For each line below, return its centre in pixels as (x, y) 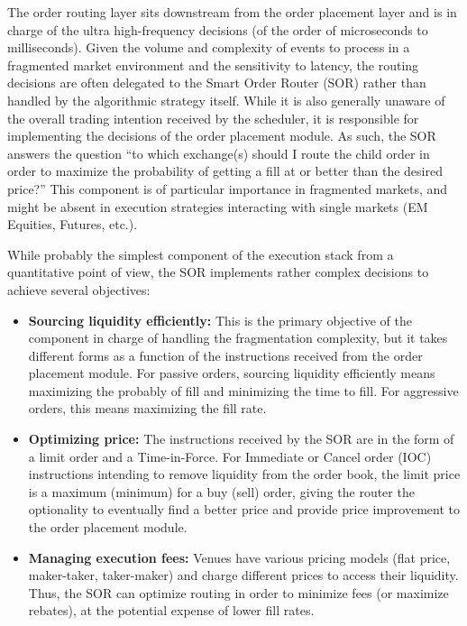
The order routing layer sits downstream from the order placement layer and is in (232, 12)
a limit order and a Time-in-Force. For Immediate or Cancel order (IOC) (230, 456)
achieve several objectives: (79, 289)
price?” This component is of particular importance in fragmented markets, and (228, 188)
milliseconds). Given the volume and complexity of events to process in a (209, 47)
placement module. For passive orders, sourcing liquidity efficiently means (232, 373)
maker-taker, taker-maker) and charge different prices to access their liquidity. (243, 575)
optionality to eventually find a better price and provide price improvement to (244, 509)
